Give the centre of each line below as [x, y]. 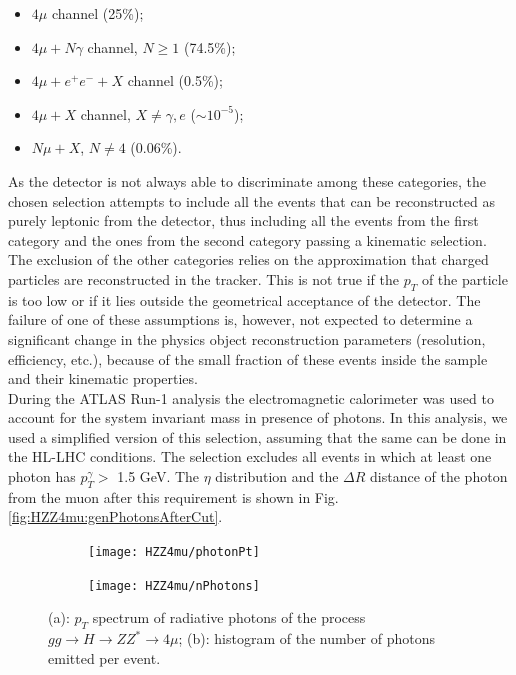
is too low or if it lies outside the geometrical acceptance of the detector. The [244, 299]
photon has [42, 476]
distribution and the [277, 476]
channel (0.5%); [175, 80]
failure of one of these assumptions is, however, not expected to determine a [240, 319]
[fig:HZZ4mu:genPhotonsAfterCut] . [115, 516]
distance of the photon [439, 476]
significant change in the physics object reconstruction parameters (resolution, [247, 338]
